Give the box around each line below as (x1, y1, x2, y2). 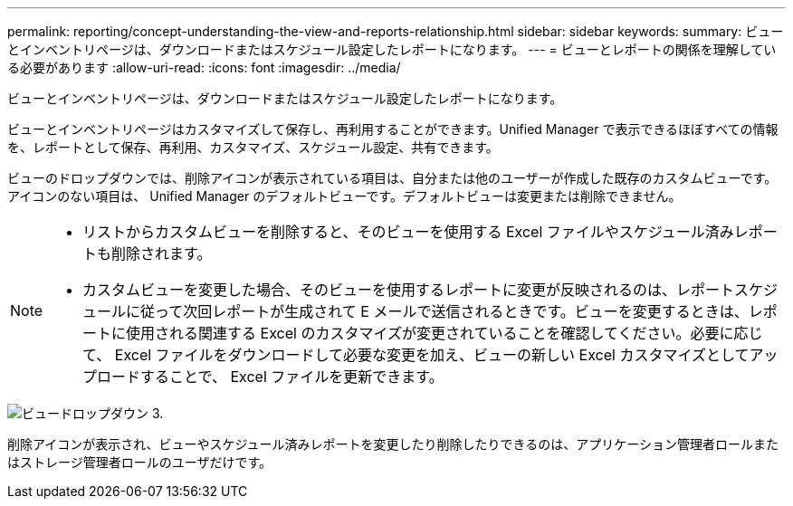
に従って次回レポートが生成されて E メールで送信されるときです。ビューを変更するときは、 (126, 302, 749, 320)
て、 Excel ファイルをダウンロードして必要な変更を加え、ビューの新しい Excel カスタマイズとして (82, 346, 750, 364)
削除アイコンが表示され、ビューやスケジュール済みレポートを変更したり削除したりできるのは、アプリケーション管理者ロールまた (7, 436, 779, 452)
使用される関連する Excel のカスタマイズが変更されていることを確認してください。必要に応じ (126, 324, 763, 342)
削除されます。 (111, 244, 212, 263)
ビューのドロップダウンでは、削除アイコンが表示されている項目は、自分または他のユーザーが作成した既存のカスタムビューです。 (7, 170, 778, 186)
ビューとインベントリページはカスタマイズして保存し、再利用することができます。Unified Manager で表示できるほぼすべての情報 (7, 121, 779, 137)
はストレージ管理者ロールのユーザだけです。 (7, 454, 272, 470)
